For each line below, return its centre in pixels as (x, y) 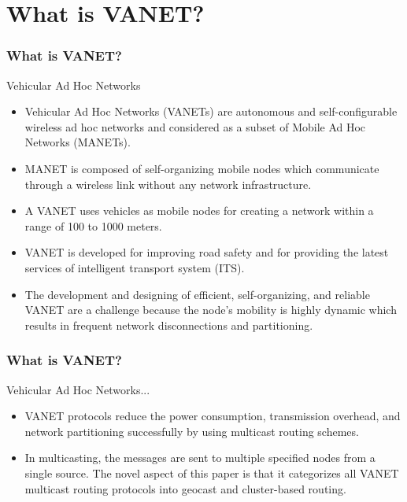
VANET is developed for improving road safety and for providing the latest (207, 252)
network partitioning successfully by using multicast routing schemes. (192, 431)
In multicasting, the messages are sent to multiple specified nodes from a (200, 458)
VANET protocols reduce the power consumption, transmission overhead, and (213, 416)
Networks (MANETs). (78, 142)
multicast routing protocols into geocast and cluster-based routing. (185, 488)
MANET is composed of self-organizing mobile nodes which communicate (202, 168)
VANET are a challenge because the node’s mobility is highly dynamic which (211, 310)
